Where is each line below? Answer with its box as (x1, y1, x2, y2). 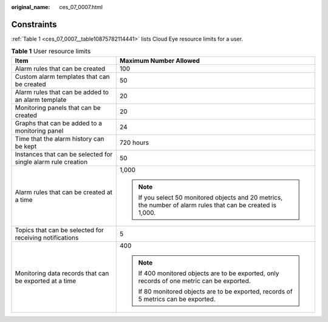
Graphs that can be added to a (15, 119, 103, 127)
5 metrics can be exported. (138, 295, 216, 303)
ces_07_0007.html (59, 4, 103, 10)
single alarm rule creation (15, 158, 88, 166)
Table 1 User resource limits (11, 47, 91, 56)
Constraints (11, 19, 57, 30)
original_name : (11, 4, 50, 10)
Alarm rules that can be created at (15, 188, 112, 196)
